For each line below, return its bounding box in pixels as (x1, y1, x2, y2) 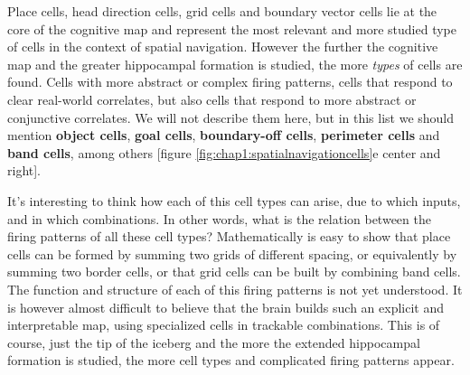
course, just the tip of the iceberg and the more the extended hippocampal (7, 333, 420, 352)
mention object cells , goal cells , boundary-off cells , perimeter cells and (7, 126, 440, 145)
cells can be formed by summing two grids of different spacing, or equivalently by (7, 244, 457, 263)
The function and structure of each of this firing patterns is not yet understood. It (7, 279, 463, 298)
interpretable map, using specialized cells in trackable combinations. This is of (7, 315, 440, 334)
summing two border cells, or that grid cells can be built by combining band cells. (7, 262, 461, 281)
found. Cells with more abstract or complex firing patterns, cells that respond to (7, 72, 453, 91)
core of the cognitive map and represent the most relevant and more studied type (7, 19, 456, 38)
